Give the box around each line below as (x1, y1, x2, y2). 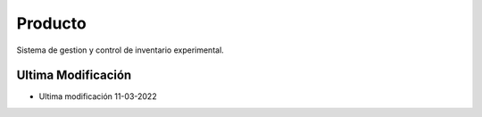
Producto (16, 13, 87, 33)
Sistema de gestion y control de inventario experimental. (16, 45, 225, 55)
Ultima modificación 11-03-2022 (38, 91, 157, 102)
